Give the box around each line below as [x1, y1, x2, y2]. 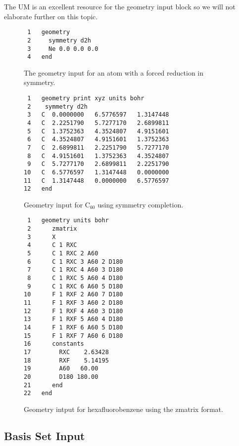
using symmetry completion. [97, 199, 184, 209]
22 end [24, 390, 52, 397]
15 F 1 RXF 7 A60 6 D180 [24, 332, 123, 339]
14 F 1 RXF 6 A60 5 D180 [24, 324, 123, 331]
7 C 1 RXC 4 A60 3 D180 [27, 266, 123, 274]
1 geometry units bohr [27, 217, 109, 224]
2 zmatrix [27, 225, 77, 233]
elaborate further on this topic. [4, 11, 98, 21]
